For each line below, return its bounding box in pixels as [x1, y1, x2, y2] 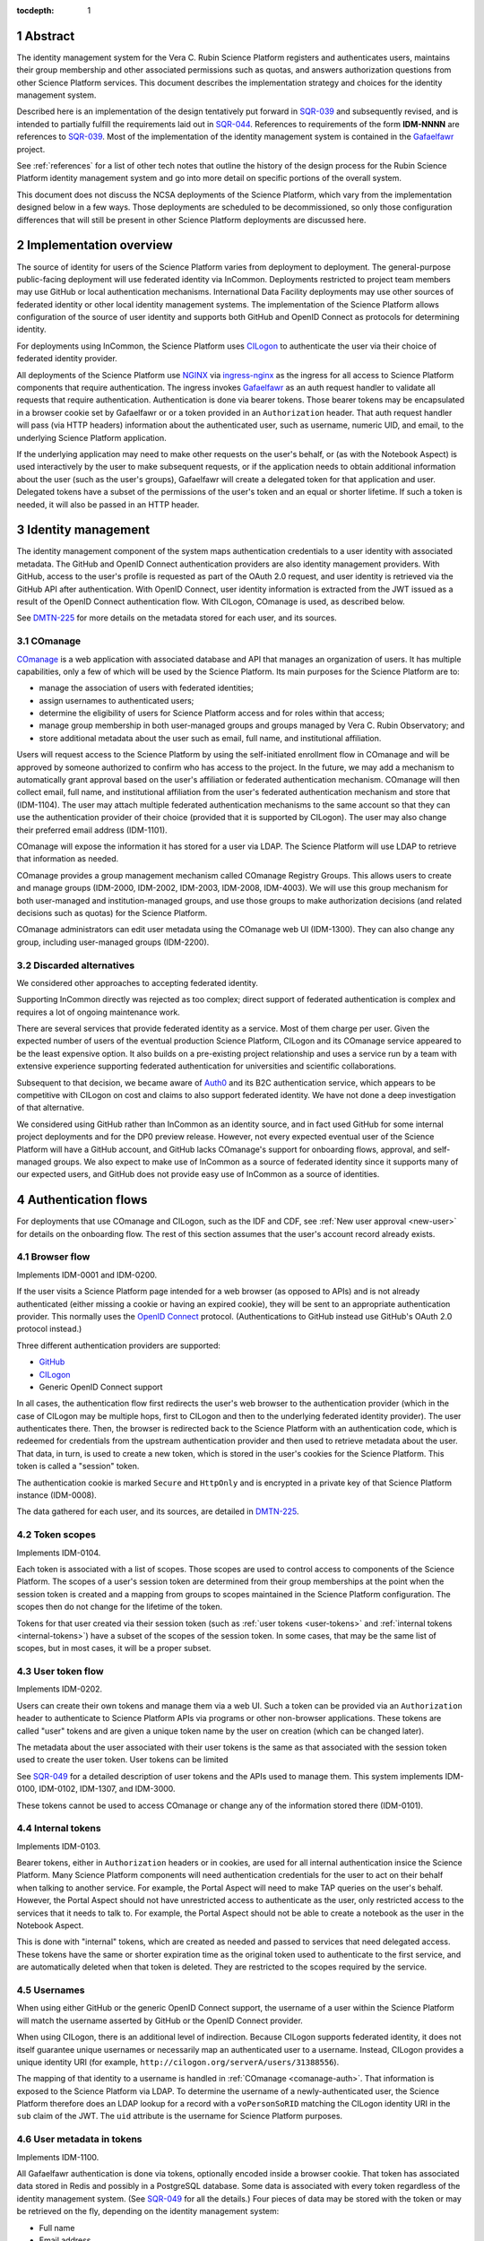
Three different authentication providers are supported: [16, 1340, 221, 1351]
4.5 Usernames [16, 1984, 85, 1996]
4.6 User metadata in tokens [16, 2133, 143, 2146]
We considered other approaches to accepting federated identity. [16, 977, 259, 988]
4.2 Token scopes [16, 1528, 96, 1541]
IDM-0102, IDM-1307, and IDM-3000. [39, 1784, 176, 1795]
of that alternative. [16, 1103, 85, 1113]
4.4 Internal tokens [16, 1822, 102, 1835]
